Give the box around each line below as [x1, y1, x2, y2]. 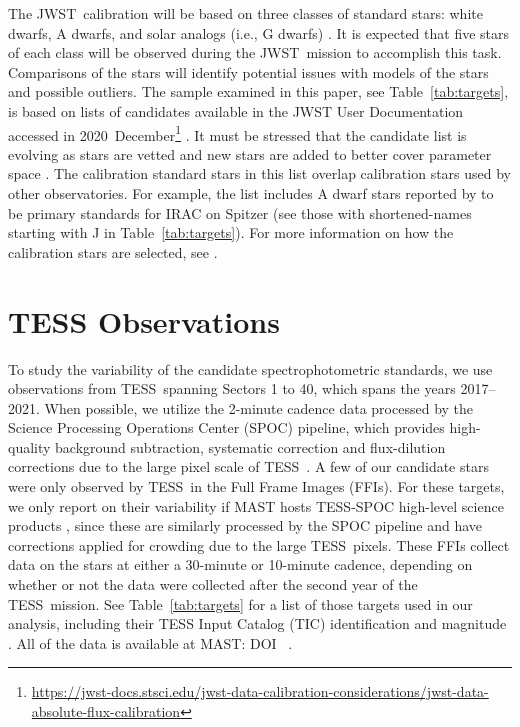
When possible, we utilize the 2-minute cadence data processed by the [44, 397, 474, 418]
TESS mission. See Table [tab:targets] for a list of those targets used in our [8, 593, 473, 614]
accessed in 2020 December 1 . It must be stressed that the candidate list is [8, 121, 467, 145]
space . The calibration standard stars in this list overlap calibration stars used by [8, 163, 512, 184]
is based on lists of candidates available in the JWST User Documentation [8, 100, 464, 121]
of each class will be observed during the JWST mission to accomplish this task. [8, 42, 502, 63]
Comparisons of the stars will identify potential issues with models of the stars [8, 61, 489, 82]
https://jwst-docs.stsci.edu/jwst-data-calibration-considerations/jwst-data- [31, 681, 489, 702]
